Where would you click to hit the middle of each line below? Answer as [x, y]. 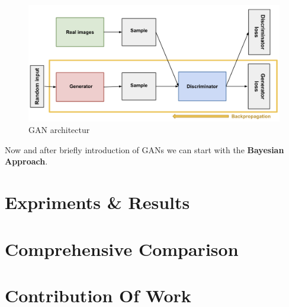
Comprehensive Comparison [122, 249]
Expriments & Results [97, 202]
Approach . [26, 161]
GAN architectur [59, 130]
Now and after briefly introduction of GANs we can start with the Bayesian [144, 149]
